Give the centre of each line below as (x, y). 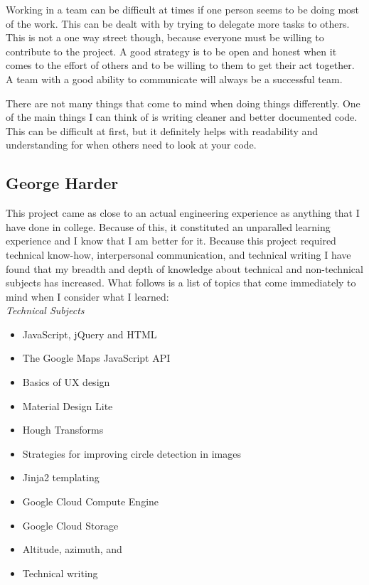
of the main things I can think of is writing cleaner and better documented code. (182, 117)
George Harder (62, 183)
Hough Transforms (63, 430)
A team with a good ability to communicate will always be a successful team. (174, 79)
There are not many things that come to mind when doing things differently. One (183, 103)
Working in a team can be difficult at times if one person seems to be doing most (183, 9)
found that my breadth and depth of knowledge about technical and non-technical (184, 268)
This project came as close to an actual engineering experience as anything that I (183, 213)
